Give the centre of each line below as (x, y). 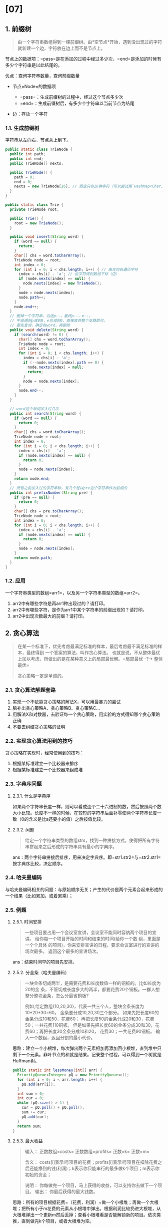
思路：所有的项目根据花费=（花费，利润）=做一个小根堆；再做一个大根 (85, 1202)
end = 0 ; (23, 182)
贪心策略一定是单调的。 (41, 676)
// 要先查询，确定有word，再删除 (40, 326)
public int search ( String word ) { (45, 413)
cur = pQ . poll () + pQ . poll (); (53, 1108)
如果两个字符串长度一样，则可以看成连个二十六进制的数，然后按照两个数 (87, 806)
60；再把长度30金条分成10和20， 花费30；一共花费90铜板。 (92, 1031)
